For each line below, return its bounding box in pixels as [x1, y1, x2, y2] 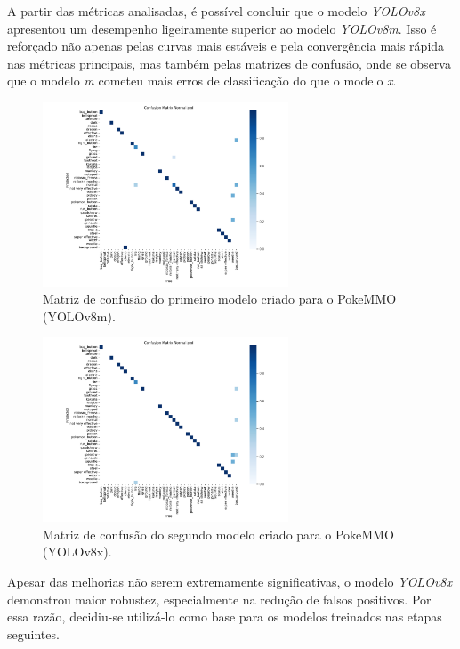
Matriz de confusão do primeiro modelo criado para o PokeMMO [43, 289, 397, 308]
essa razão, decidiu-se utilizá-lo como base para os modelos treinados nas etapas [7, 607, 442, 626]
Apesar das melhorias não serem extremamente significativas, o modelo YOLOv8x [7, 572, 452, 590]
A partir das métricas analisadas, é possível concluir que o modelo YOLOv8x [7, 2, 425, 20]
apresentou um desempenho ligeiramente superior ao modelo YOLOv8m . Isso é [7, 19, 437, 37]
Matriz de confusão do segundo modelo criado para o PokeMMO [43, 524, 394, 543]
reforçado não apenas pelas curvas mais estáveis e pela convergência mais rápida [7, 37, 445, 55]
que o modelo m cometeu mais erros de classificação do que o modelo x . [7, 71, 397, 90]
